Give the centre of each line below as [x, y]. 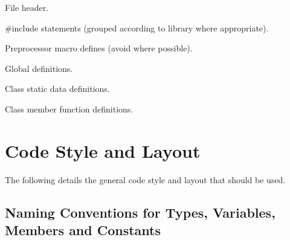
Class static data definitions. [57, 89]
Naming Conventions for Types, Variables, [140, 212]
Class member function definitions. [69, 109]
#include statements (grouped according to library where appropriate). [137, 28]
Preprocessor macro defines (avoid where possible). [99, 48]
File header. [27, 7]
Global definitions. [39, 68]
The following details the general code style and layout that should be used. [145, 179]
